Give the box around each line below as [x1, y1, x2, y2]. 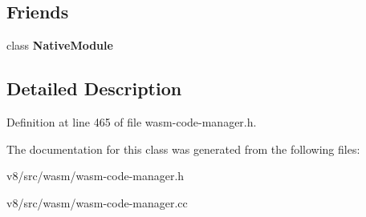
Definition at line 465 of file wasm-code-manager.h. [6, 114, 257, 130]
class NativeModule [6, 37, 113, 54]
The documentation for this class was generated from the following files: [6, 140, 360, 157]
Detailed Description [6, 76, 182, 101]
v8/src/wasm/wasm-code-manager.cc [6, 194, 188, 211]
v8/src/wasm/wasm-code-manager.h [6, 167, 185, 184]
